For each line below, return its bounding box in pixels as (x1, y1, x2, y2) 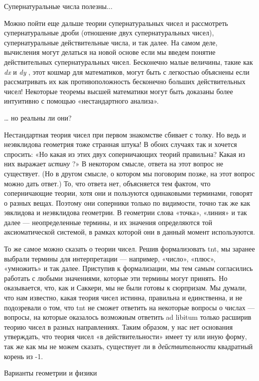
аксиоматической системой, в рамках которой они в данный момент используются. (4, 227, 255, 237)
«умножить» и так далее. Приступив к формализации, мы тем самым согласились (4, 263, 253, 273)
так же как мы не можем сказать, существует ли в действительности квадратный (4, 341, 253, 351)
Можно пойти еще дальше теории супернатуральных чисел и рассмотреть (4, 17, 228, 28)
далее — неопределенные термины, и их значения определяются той (4, 217, 213, 227)
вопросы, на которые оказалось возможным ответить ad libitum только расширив (4, 312, 252, 322)
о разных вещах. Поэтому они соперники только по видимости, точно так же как (4, 197, 251, 208)
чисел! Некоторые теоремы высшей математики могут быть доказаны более (4, 86, 233, 96)
